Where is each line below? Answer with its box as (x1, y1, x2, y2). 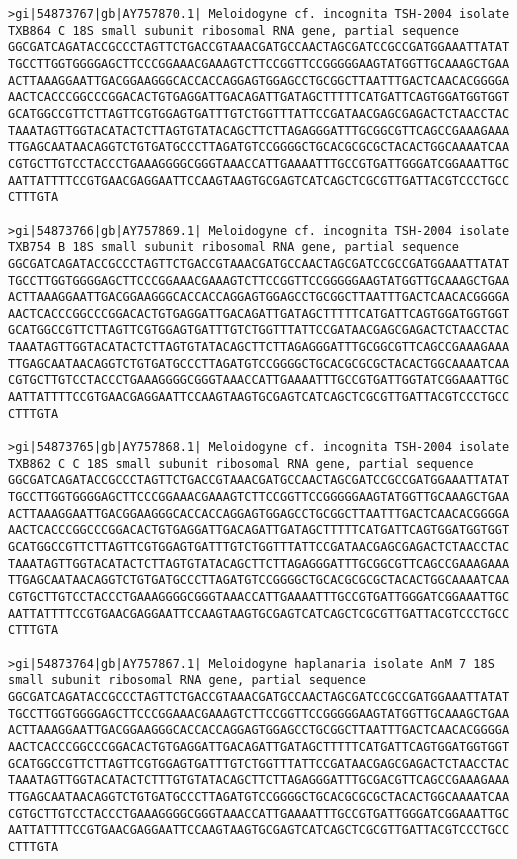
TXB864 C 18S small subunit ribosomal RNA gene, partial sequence (8, 23, 460, 38)
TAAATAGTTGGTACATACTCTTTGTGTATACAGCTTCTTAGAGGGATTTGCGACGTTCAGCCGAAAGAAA (8, 773, 510, 788)
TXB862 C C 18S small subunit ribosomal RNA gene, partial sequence (8, 456, 474, 471)
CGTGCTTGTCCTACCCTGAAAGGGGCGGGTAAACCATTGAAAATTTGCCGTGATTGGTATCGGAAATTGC (8, 373, 510, 388)
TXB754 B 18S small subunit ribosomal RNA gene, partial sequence (8, 240, 460, 255)
